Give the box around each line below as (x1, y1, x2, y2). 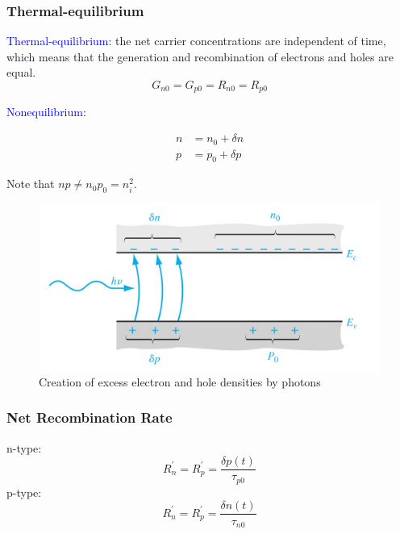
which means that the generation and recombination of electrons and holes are (6, 48, 394, 65)
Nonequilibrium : (6, 103, 86, 120)
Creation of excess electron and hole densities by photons (39, 373, 321, 390)
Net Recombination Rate (6, 407, 173, 428)
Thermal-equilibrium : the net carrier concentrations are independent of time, (6, 32, 386, 49)
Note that (6, 175, 55, 192)
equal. (6, 64, 36, 81)
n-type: (6, 439, 42, 456)
